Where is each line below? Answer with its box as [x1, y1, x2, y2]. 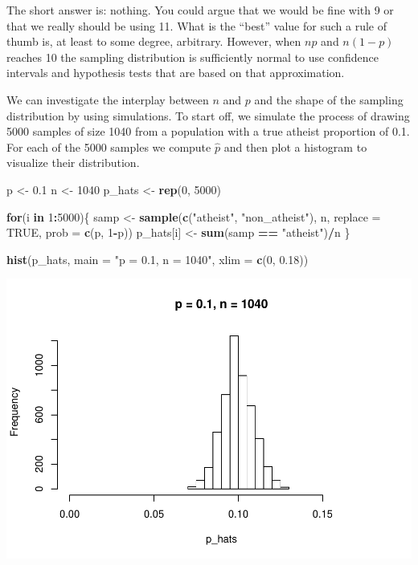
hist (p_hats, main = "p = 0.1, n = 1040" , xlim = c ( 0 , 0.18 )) [6, 250, 309, 267]
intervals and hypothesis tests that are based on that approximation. [6, 64, 345, 81]
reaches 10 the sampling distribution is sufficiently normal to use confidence [6, 48, 379, 65]
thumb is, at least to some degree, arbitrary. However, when [6, 33, 301, 50]
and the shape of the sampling [254, 91, 404, 108]
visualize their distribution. [6, 154, 140, 171]
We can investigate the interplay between [6, 91, 209, 108]
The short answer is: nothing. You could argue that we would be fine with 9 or [6, 2, 394, 18]
